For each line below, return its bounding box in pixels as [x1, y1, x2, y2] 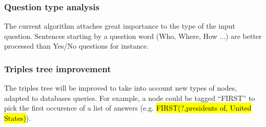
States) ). [4, 113, 31, 123]
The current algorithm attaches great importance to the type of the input [4, 20, 235, 31]
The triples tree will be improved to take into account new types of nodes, [4, 82, 237, 93]
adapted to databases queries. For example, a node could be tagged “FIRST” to [4, 92, 255, 103]
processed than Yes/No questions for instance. [4, 40, 149, 51]
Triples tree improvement [4, 62, 111, 75]
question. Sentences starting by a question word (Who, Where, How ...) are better [4, 30, 262, 41]
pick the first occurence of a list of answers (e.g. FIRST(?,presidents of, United [4, 102, 252, 113]
